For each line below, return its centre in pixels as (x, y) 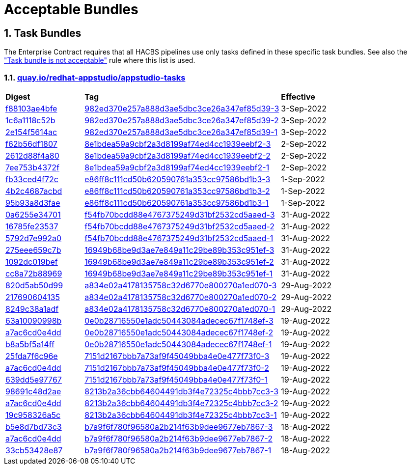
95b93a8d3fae (33, 203)
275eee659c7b (33, 250)
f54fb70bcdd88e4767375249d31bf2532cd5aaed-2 (180, 226)
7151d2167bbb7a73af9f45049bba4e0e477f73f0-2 (177, 368)
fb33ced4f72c (32, 179)
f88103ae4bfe (31, 108)
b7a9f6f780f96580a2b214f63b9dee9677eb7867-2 (178, 438)
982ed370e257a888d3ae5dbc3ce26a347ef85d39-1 (181, 132)
